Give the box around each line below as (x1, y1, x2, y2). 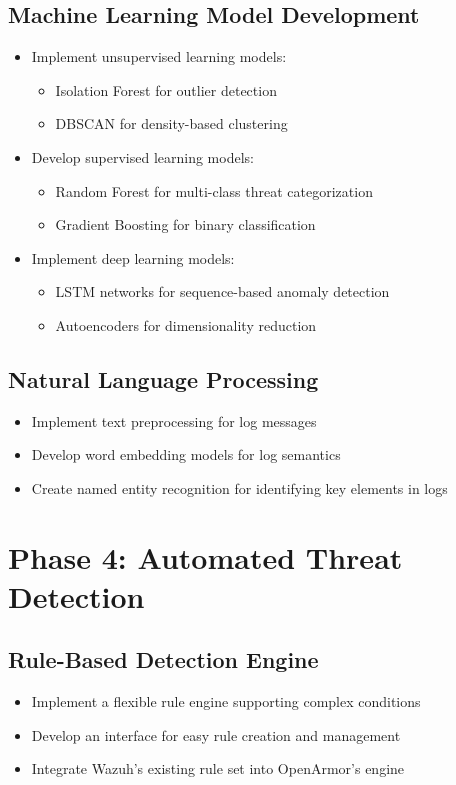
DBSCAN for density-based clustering (55, 113, 288, 134)
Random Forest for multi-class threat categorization (55, 180, 373, 201)
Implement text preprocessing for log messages (31, 410, 317, 431)
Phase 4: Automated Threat (8, 536, 403, 577)
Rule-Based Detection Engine (8, 644, 319, 675)
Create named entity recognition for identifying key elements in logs (31, 477, 448, 498)
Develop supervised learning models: (31, 146, 254, 167)
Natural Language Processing (8, 363, 319, 394)
